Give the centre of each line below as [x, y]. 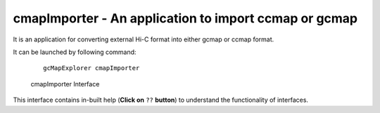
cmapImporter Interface [65, 84]
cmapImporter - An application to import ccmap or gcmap [185, 18]
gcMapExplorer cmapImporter [91, 68]
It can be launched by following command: [75, 52]
